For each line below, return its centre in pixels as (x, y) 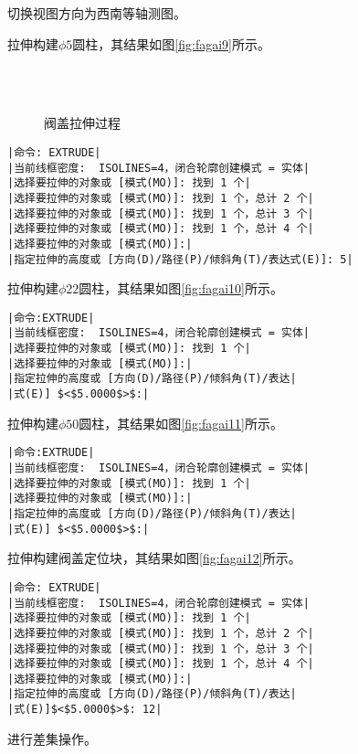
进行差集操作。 (52, 738)
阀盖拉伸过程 (82, 123)
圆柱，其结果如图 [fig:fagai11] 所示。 (181, 423)
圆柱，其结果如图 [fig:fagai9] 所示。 (171, 43)
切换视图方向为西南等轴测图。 (97, 13)
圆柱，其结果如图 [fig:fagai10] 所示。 (181, 288)
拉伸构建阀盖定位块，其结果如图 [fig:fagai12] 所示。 (154, 558)
